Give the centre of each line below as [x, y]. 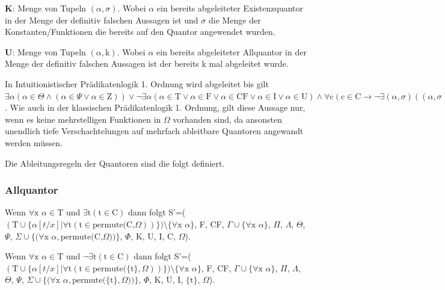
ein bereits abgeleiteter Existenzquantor [230, 8]
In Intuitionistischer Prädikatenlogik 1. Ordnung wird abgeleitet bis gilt [137, 83]
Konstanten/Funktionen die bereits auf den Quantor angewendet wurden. [140, 32]
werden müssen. [34, 142]
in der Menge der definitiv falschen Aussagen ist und [102, 20]
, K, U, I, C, [153, 236]
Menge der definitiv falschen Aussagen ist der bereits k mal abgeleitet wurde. [147, 63]
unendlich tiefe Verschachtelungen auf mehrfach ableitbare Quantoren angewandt [154, 131]
